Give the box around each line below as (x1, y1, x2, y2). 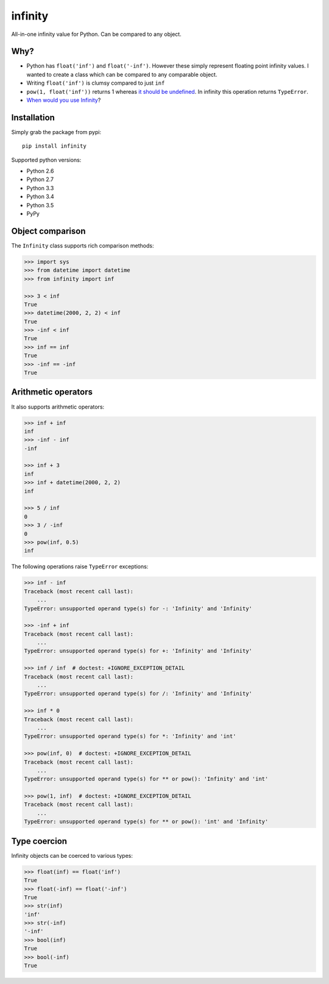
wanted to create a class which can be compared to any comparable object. (26, 71, 218, 78)
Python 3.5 (26, 201, 54, 209)
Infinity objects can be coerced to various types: (11, 852, 133, 859)
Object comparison (11, 226, 86, 236)
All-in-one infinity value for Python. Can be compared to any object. (11, 30, 182, 38)
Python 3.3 (26, 184, 54, 191)
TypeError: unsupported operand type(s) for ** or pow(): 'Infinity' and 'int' (24, 775, 269, 783)
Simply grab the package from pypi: (11, 128, 102, 135)
